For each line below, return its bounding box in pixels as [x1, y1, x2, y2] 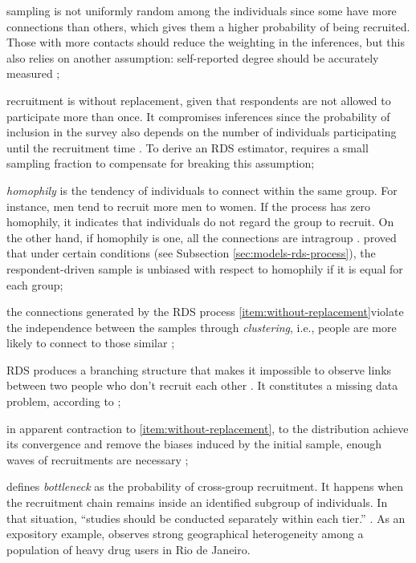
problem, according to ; [6, 393, 121, 410]
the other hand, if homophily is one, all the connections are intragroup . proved [6, 229, 397, 245]
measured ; [6, 65, 60, 82]
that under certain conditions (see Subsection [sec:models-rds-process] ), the [6, 245, 376, 261]
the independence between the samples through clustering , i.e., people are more [6, 318, 397, 335]
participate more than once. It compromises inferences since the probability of [6, 107, 390, 124]
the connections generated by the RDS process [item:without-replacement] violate [6, 303, 404, 320]
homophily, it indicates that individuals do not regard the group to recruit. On [6, 213, 394, 230]
